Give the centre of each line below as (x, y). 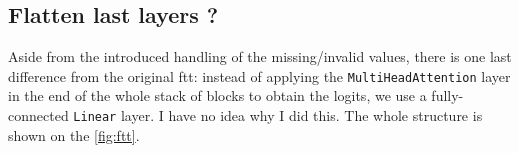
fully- (447, 95)
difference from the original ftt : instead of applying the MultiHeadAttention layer (259, 75)
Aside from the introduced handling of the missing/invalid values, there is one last (260, 56)
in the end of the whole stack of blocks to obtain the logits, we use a (217, 95)
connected (38, 115)
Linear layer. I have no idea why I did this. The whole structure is (278, 115)
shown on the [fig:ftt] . (74, 134)
